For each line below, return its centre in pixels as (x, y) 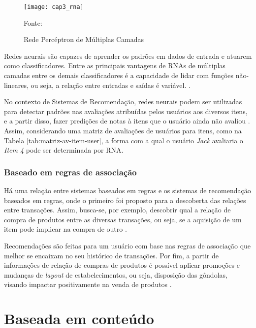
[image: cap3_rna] (54, 7)
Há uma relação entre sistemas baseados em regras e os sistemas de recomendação (128, 190)
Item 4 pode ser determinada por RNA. (64, 150)
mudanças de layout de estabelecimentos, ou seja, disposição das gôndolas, (116, 274)
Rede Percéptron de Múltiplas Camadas (84, 39)
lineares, (16, 85)
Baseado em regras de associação (70, 172)
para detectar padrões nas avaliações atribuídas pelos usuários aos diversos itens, (126, 111)
